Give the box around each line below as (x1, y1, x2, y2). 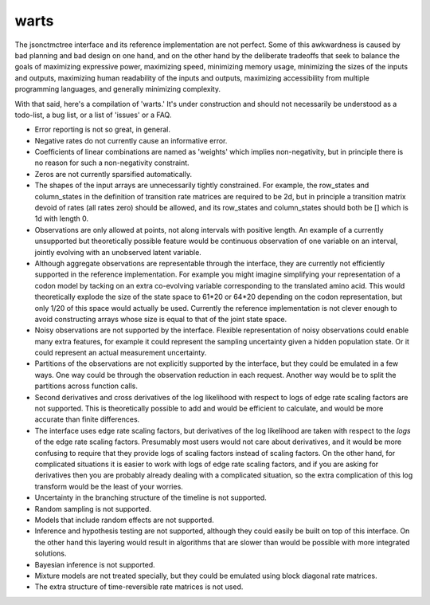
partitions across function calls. (34, 381, 139, 391)
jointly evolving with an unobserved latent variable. (34, 247, 202, 257)
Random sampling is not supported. (34, 504, 151, 513)
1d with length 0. (34, 214, 89, 223)
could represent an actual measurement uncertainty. (34, 348, 207, 358)
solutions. (34, 548, 67, 558)
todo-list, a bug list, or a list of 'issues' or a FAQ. (14, 110, 172, 120)
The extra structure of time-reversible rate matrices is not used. (34, 582, 244, 591)
